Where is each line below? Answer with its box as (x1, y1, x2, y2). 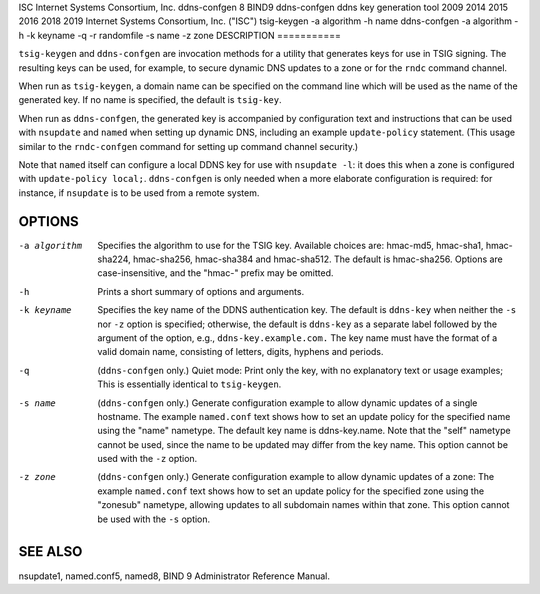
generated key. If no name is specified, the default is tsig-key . (18, 94, 282, 106)
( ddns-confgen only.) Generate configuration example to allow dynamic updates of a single (97, 396, 478, 409)
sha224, (97, 253, 131, 265)
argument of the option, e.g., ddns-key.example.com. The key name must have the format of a (97, 331, 498, 344)
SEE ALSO (18, 543, 83, 560)
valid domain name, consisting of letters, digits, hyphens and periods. (97, 346, 384, 358)
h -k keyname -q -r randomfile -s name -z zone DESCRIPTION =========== (18, 29, 342, 41)
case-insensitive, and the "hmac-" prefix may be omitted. (97, 267, 334, 279)
